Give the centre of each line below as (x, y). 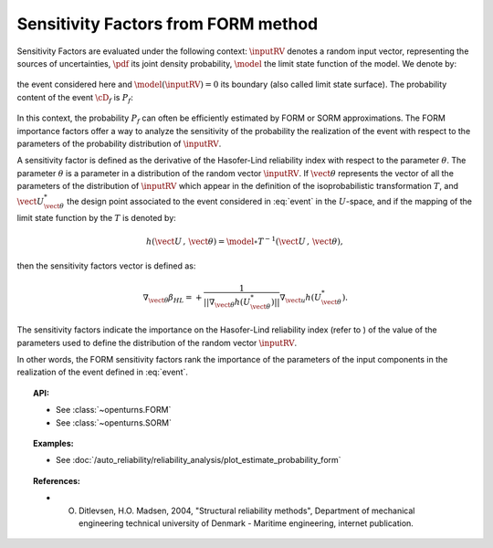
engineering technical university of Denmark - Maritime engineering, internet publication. (246, 523)
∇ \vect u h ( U (301, 299)
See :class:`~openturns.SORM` (114, 422)
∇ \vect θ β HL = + (173, 299)
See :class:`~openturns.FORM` (114, 410)
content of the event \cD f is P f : (75, 98)
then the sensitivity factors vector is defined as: (106, 266)
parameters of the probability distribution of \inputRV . (119, 143)
